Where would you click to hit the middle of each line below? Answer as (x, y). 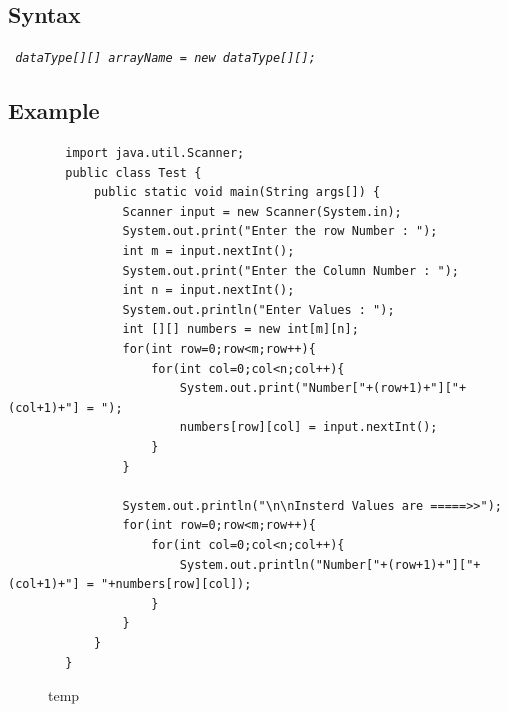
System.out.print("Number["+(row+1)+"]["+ (323, 388)
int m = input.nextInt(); (208, 251)
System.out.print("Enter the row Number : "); (280, 231)
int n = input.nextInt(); (208, 290)
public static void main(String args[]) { (237, 192)
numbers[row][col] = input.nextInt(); (308, 427)
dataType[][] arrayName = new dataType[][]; (165, 58)
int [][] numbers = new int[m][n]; (240, 329)
